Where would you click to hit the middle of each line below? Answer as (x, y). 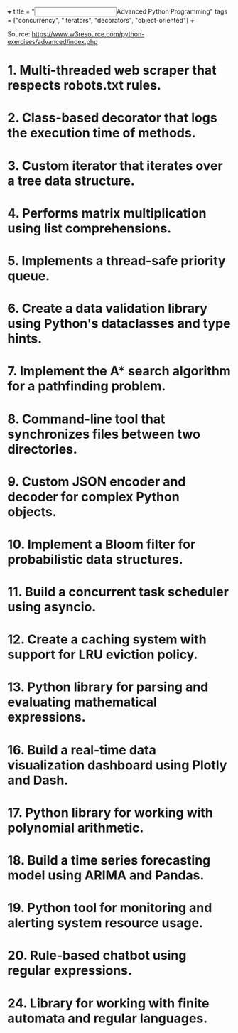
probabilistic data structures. (95, 559)
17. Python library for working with (110, 812)
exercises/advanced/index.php (53, 42)
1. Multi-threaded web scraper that (112, 70)
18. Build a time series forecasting (109, 860)
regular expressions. (70, 971)
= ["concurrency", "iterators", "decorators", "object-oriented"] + (101, 20)
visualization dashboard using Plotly (117, 765)
